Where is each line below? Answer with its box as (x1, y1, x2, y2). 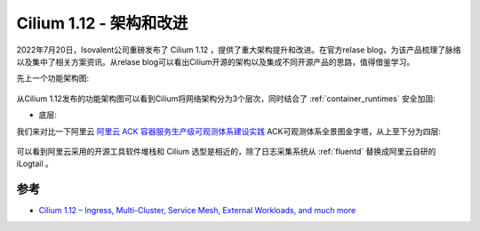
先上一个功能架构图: (16, 73, 90, 84)
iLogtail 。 (16, 158, 53, 169)
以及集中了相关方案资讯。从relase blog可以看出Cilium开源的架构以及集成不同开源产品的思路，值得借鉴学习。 (16, 56, 415, 67)
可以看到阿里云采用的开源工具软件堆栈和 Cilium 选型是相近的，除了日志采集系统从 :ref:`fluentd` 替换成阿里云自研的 (16, 146, 436, 156)
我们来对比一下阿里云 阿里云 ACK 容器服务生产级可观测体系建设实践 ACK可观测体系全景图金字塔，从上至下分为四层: (16, 125, 442, 137)
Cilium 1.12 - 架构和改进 (16, 13, 188, 33)
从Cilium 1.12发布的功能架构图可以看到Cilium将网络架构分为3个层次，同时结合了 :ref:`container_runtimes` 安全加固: (16, 93, 436, 104)
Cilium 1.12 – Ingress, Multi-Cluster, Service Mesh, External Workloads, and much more (38, 205, 356, 216)
